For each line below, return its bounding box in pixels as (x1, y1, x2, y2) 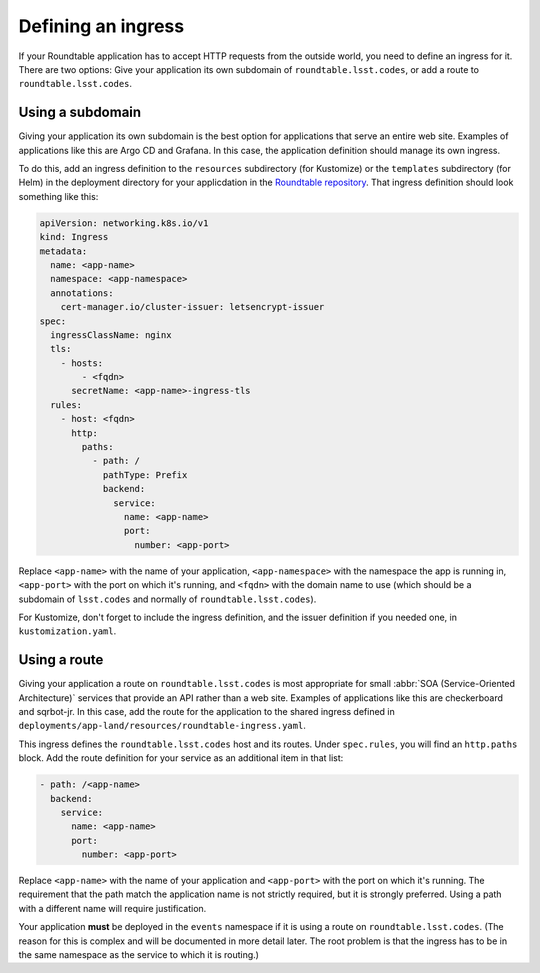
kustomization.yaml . (18, 625, 117, 637)
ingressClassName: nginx (50, 329, 172, 340)
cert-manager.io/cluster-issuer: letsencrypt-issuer (60, 301, 325, 313)
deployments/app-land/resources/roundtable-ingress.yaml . (18, 720, 307, 732)
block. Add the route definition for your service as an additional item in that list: (18, 752, 344, 764)
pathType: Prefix (102, 469, 188, 480)
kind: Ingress (39, 231, 109, 243)
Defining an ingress (18, 15, 185, 37)
